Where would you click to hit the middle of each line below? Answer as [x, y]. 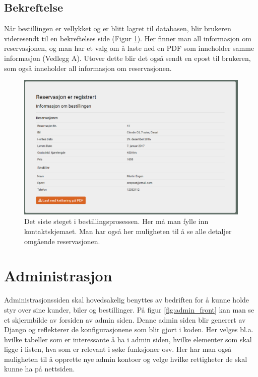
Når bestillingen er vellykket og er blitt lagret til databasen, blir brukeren [118, 28]
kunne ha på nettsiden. [40, 369]
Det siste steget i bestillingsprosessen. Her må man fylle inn [116, 221]
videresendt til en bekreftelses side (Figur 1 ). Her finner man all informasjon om [128, 38]
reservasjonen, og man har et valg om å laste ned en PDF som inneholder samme [129, 48]
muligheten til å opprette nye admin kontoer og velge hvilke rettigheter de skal [126, 359]
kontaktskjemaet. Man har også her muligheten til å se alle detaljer [128, 231]
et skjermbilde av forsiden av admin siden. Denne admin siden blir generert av [125, 319]
